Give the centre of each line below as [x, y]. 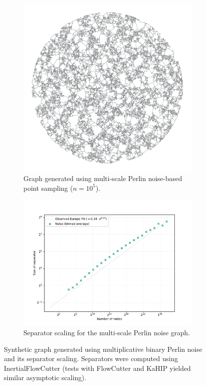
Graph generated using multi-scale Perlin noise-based [103, 178]
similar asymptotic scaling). [45, 377]
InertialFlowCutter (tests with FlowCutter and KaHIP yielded [97, 368]
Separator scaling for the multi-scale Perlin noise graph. [107, 333]
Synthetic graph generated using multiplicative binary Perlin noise [103, 349]
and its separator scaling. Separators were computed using [91, 358]
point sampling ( [48, 188]
